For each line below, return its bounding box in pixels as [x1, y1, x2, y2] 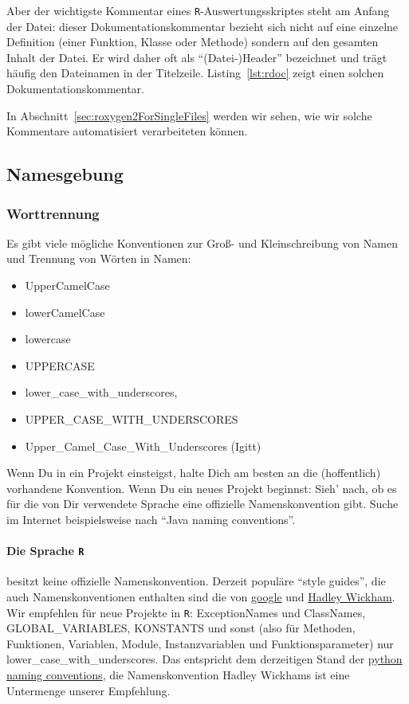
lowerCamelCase [25, 303, 105, 320]
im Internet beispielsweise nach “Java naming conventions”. [6, 510, 296, 527]
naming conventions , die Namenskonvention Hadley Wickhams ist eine [6, 667, 350, 683]
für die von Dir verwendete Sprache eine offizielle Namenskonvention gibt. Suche [6, 495, 399, 512]
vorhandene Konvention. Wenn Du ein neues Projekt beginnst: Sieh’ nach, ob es [6, 479, 397, 496]
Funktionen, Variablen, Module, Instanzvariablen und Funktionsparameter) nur [6, 635, 394, 651]
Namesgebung [6, 162, 124, 186]
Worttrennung [6, 203, 100, 223]
